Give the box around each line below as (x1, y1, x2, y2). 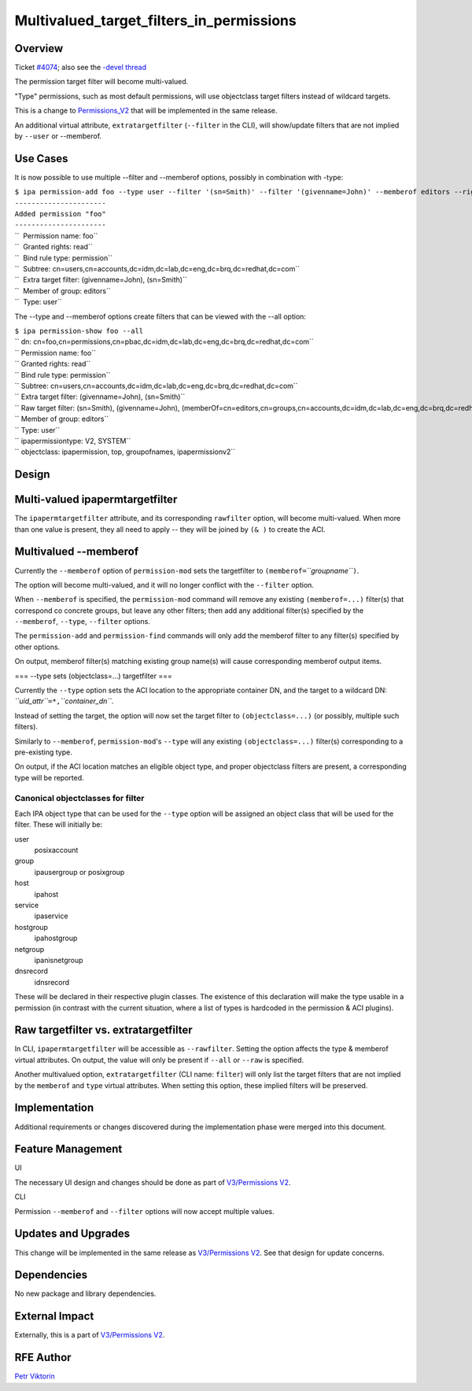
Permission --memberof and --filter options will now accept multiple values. (14, 1206, 275, 1216)
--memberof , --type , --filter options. (14, 617, 151, 626)
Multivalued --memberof (14, 545, 139, 559)
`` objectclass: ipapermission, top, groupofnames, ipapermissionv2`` (14, 447, 236, 456)
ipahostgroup (34, 933, 78, 943)
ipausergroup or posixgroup (34, 867, 125, 876)
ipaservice (34, 911, 68, 921)
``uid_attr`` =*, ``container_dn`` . (14, 696, 114, 706)
